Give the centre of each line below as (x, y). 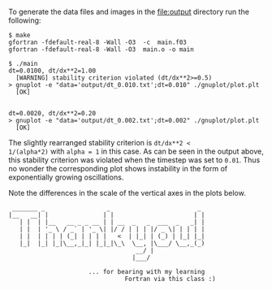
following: (25, 20)
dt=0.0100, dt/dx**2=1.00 (52, 71)
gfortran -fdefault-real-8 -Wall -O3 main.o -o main (101, 50)
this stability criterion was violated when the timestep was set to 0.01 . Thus (134, 160)
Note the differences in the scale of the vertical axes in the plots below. (127, 193)
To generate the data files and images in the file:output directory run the (129, 12)
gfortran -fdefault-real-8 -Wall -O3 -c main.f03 (97, 42)
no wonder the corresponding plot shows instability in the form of (118, 169)
